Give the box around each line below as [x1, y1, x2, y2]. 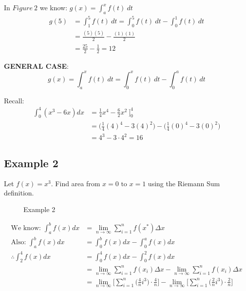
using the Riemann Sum [148, 178, 220, 188]
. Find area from [51, 178, 100, 188]
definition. [4, 188, 34, 198]
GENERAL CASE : [4, 60, 69, 71]
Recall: [4, 95, 24, 105]
